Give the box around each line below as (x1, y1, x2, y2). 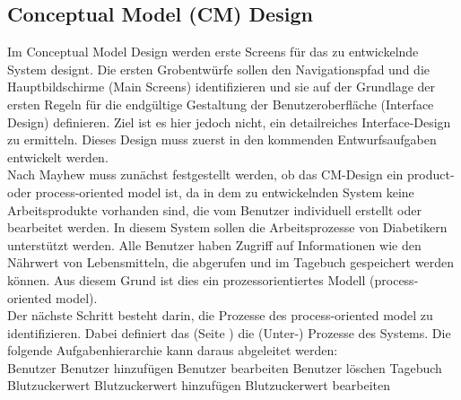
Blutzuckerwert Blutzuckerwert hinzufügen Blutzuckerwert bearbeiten (7, 376, 391, 395)
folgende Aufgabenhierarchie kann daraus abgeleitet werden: (7, 341, 338, 360)
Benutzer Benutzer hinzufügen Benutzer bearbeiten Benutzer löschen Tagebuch (7, 358, 442, 377)
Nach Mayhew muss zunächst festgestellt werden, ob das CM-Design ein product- (7, 165, 455, 184)
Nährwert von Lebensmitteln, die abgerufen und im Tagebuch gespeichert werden (7, 253, 454, 272)
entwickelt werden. (7, 147, 109, 166)
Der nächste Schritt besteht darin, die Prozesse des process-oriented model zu (7, 306, 433, 325)
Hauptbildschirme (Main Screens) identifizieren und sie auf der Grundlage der (7, 77, 436, 96)
